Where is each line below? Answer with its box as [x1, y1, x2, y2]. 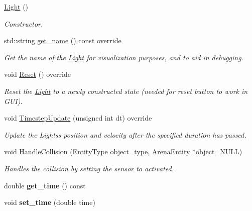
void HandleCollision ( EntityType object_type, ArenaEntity [4, 146, 190, 157]
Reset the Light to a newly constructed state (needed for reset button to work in [4, 85, 248, 96]
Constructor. [4, 18, 43, 29]
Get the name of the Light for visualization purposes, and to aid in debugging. [4, 52, 243, 62]
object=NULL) [196, 146, 242, 157]
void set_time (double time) [4, 197, 95, 207]
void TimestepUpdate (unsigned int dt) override [4, 113, 152, 123]
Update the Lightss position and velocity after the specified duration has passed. [4, 129, 246, 140]
